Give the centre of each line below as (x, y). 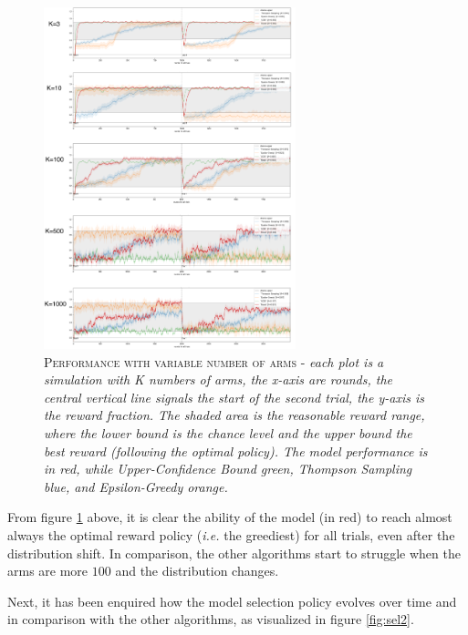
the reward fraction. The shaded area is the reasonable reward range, (234, 415)
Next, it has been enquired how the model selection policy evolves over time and (232, 601)
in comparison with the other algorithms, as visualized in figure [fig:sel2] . (211, 619)
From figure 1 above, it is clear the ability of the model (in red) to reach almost (230, 517)
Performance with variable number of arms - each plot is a (214, 361)
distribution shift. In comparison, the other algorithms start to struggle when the (234, 553)
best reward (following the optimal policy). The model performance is (236, 451)
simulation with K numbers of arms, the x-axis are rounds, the (218, 379)
